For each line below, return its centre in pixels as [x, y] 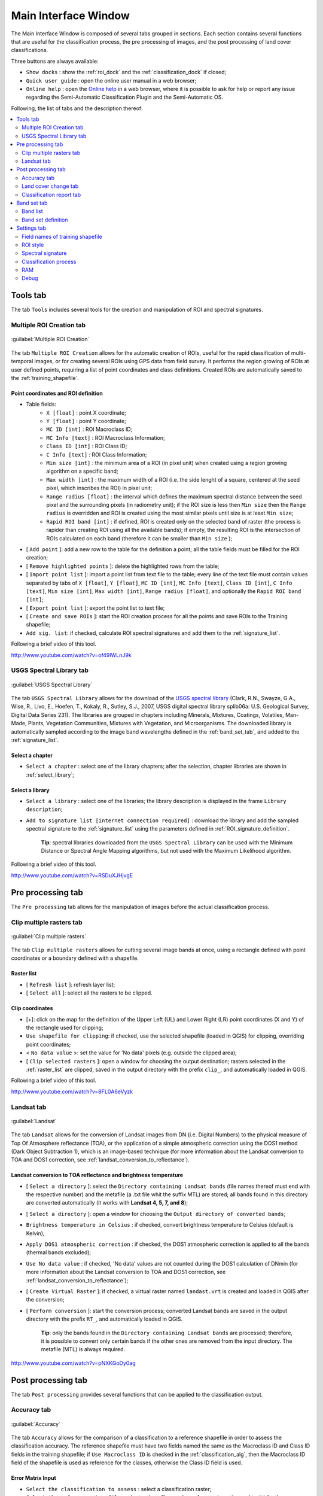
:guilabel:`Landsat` [34, 1121]
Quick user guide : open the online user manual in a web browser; [111, 80]
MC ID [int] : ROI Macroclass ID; [89, 429]
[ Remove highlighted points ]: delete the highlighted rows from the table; [123, 566]
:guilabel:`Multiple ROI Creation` [50, 339]
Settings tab [31, 228]
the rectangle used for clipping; [65, 1028]
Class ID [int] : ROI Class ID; [87, 446]
